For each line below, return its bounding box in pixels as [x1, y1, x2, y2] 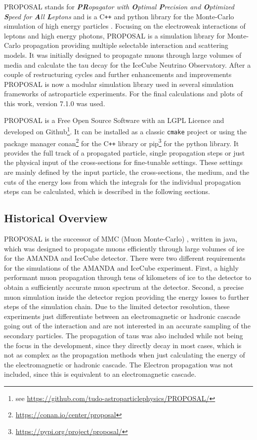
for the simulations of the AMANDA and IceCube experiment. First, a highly [4, 262, 239, 273]
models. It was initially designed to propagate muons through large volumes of [4, 50, 242, 60]
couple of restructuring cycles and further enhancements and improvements [4, 69, 232, 80]
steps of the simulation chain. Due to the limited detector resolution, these [4, 301, 230, 312]
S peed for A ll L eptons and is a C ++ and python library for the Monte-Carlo [4, 11, 234, 21]
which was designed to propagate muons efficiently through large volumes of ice [4, 243, 245, 253]
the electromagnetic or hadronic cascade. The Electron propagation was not [4, 359, 233, 369]
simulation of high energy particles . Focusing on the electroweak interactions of [4, 21, 246, 31]
